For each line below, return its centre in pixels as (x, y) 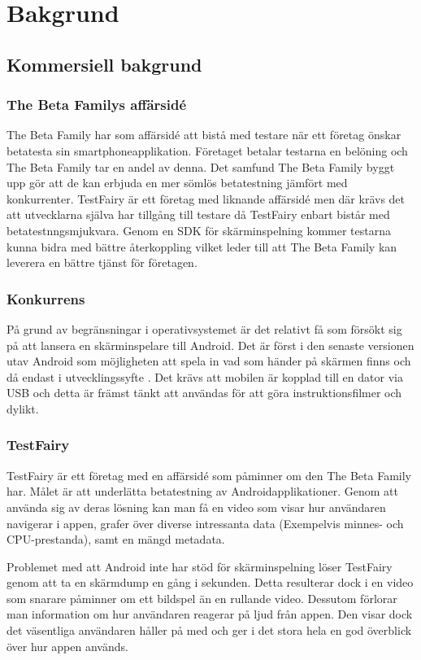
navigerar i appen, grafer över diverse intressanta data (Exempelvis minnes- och (205, 523)
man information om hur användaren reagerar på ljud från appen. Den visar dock (210, 614)
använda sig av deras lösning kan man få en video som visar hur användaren (196, 507)
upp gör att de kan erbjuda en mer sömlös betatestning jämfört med (177, 183)
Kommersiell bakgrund (104, 64)
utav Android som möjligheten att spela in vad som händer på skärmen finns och (209, 361)
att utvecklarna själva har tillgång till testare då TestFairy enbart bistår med (198, 214)
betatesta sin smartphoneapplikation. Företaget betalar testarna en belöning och (207, 150)
